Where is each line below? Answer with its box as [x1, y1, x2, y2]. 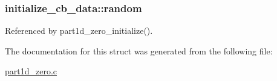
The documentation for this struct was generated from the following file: [5, 44, 273, 57]
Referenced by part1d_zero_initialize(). [5, 24, 153, 37]
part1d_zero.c [5, 65, 57, 77]
